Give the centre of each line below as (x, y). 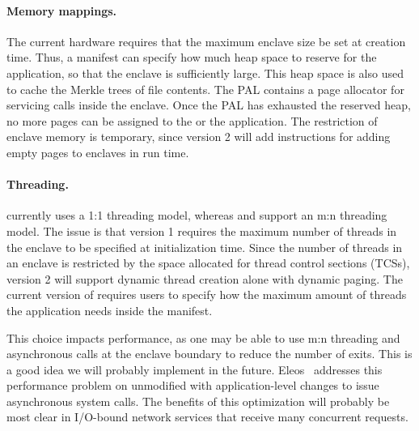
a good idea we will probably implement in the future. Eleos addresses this (195, 369)
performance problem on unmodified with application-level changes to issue (193, 385)
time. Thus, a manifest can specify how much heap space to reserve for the (192, 57)
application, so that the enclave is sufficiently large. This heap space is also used (205, 73)
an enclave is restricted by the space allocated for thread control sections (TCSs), (208, 263)
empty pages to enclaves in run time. (98, 152)
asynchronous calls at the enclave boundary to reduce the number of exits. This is (209, 354)
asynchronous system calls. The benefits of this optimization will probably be (198, 401)
